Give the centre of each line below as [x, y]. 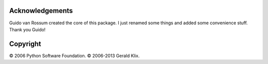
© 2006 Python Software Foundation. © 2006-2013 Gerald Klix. [74, 56]
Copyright [25, 44]
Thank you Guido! [27, 29]
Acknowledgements [41, 11]
